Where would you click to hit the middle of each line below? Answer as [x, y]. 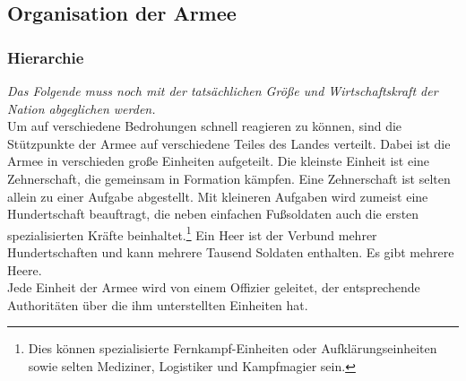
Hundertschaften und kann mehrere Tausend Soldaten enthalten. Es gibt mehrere [231, 252]
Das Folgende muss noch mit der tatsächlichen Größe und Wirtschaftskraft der [223, 91]
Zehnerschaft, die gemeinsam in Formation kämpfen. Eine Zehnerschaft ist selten [229, 178]
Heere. [25, 269]
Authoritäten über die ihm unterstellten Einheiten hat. [158, 304]
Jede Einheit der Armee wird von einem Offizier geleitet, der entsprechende [214, 287]
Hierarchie [46, 57]
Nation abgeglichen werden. [82, 108]
